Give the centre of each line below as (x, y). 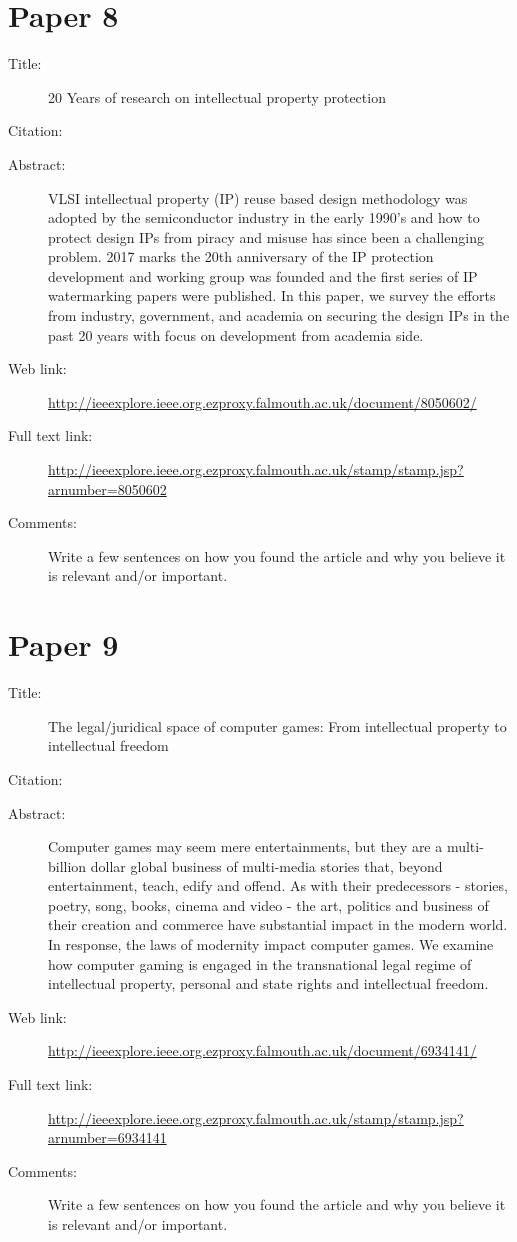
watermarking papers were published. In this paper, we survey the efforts (272, 295)
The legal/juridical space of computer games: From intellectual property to (277, 725)
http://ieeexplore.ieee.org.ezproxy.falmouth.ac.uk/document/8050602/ (262, 401)
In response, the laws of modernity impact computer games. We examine (271, 944)
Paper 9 (63, 644)
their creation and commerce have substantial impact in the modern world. (278, 924)
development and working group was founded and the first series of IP (263, 275)
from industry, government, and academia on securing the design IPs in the (279, 315)
